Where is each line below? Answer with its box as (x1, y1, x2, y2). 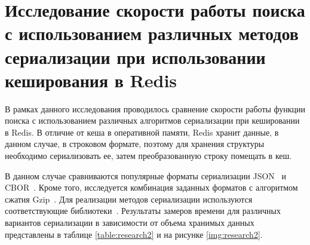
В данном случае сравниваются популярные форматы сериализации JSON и (5, 169, 286, 182)
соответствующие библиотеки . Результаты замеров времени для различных (5, 204, 281, 217)
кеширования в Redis (5, 68, 177, 92)
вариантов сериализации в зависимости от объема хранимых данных (5, 216, 254, 229)
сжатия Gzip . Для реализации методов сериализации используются (5, 192, 253, 205)
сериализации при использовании (5, 44, 266, 69)
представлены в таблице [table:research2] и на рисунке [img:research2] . (5, 228, 263, 240)
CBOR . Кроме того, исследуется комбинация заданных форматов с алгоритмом (5, 181, 298, 194)
